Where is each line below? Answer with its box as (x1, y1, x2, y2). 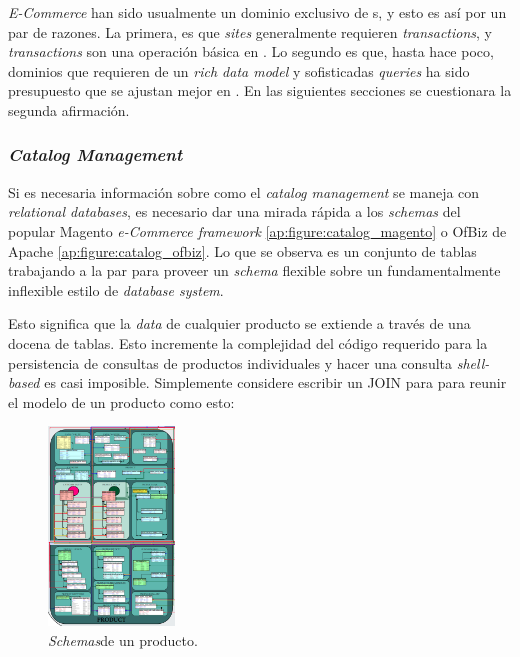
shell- (456, 352, 490, 373)
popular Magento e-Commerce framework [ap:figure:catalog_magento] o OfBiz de (8, 220, 507, 241)
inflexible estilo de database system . (8, 279, 224, 300)
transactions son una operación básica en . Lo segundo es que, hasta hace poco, (8, 41, 494, 62)
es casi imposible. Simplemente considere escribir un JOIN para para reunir (44, 372, 507, 393)
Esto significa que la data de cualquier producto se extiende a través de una (8, 313, 471, 334)
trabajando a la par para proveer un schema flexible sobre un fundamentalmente (8, 260, 501, 281)
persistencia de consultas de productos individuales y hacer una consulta (8, 352, 453, 373)
